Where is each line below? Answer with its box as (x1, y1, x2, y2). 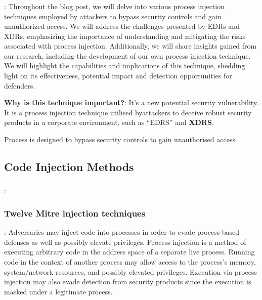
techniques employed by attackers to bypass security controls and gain (4, 11, 222, 21)
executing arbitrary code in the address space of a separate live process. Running (4, 246, 255, 257)
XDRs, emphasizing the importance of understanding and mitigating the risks (4, 30, 246, 41)
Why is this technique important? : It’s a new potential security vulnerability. (4, 97, 258, 108)
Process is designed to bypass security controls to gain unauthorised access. (4, 134, 237, 145)
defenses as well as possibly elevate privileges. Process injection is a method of (4, 236, 246, 247)
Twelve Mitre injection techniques (4, 206, 146, 219)
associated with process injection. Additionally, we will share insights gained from (4, 40, 257, 51)
